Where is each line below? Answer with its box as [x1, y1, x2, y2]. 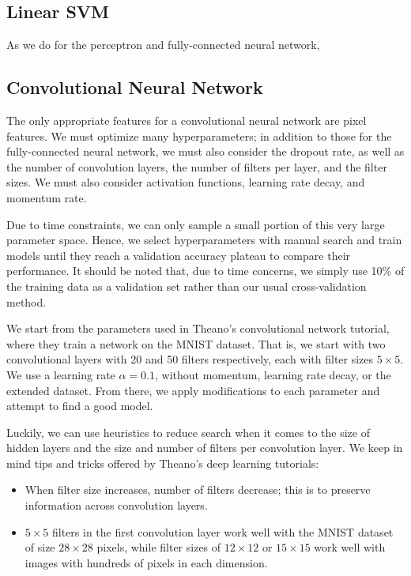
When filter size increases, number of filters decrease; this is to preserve [25, 481, 371, 498]
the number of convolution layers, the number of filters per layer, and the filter [6, 158, 387, 175]
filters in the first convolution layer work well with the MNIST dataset [52, 523, 394, 540]
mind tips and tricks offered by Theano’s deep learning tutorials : [6, 454, 319, 471]
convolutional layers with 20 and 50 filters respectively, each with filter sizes [6, 351, 374, 367]
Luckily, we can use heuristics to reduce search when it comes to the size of [6, 424, 370, 440]
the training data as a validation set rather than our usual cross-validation [6, 277, 367, 294]
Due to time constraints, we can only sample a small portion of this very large [6, 216, 385, 232]
